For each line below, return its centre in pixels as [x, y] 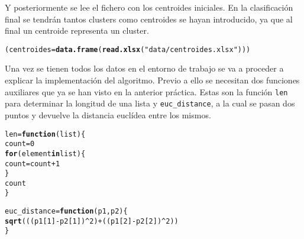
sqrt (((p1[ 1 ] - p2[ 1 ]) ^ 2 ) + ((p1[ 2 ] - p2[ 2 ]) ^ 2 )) [92, 221]
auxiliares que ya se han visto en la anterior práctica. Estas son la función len [146, 91]
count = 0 [20, 144]
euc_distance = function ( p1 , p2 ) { [66, 211]
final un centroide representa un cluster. [77, 30]
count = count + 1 [33, 164]
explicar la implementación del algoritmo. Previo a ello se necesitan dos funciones [152, 80]
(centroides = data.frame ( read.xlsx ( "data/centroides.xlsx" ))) [128, 49]
